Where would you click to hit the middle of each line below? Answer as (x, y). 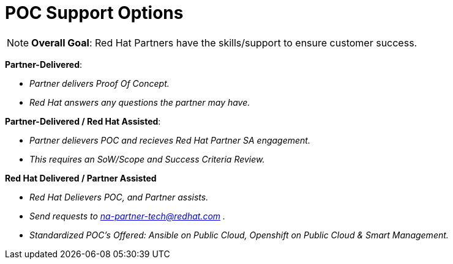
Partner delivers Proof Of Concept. (99, 83)
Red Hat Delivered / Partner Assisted (81, 178)
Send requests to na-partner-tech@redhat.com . (128, 216)
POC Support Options (94, 13)
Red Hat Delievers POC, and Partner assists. (119, 197)
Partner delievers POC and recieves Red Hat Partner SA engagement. (170, 140)
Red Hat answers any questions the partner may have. (140, 102)
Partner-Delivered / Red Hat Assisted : (83, 121)
